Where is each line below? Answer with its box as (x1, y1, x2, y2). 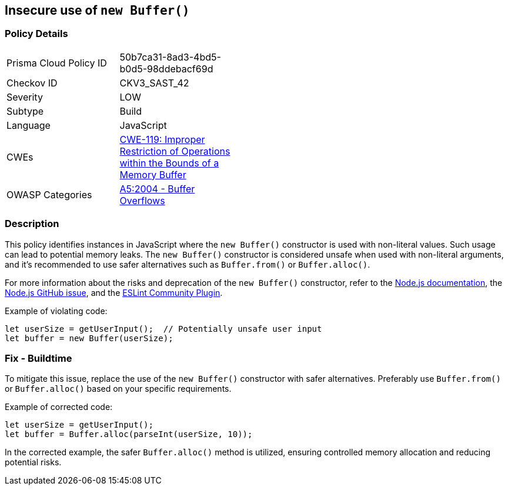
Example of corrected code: (5, 402, 113, 412)
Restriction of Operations (119, 145, 230, 157)
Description (5, 218, 59, 230)
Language (6, 119, 51, 131)
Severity (6, 91, 43, 103)
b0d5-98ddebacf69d (119, 62, 213, 75)
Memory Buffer (119, 168, 186, 181)
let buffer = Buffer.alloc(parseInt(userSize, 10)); (5, 429, 253, 439)
